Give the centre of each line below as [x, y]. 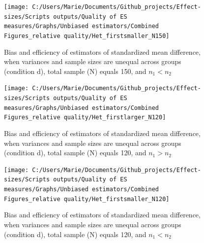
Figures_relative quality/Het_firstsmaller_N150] [87, 36]
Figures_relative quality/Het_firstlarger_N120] [85, 118]
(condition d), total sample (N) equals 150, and [75, 71]
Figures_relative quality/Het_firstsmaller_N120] [87, 199]
